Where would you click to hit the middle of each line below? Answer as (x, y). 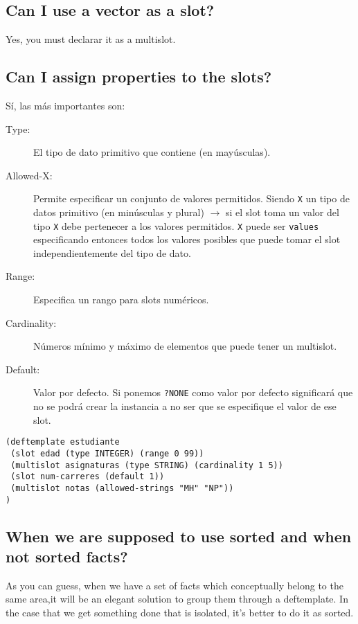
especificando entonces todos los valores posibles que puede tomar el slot (187, 239)
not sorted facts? (67, 556)
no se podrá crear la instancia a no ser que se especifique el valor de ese (185, 406)
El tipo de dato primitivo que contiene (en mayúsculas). (152, 152)
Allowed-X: (29, 175)
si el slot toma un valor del (282, 212)
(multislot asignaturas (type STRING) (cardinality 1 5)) (147, 465)
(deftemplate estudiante (63, 442)
